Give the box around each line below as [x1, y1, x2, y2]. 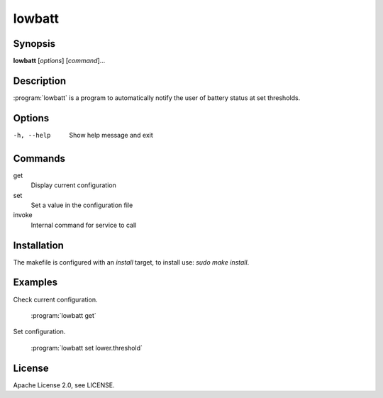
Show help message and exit [69, 131, 153, 139]
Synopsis [13, 38, 56, 50]
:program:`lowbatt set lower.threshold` [30, 343, 143, 352]
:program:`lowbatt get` [30, 311, 97, 319]
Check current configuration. [13, 295, 98, 304]
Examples [13, 277, 58, 289]
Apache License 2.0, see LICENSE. [13, 380, 115, 389]
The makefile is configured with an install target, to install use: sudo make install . [13, 258, 250, 266]
